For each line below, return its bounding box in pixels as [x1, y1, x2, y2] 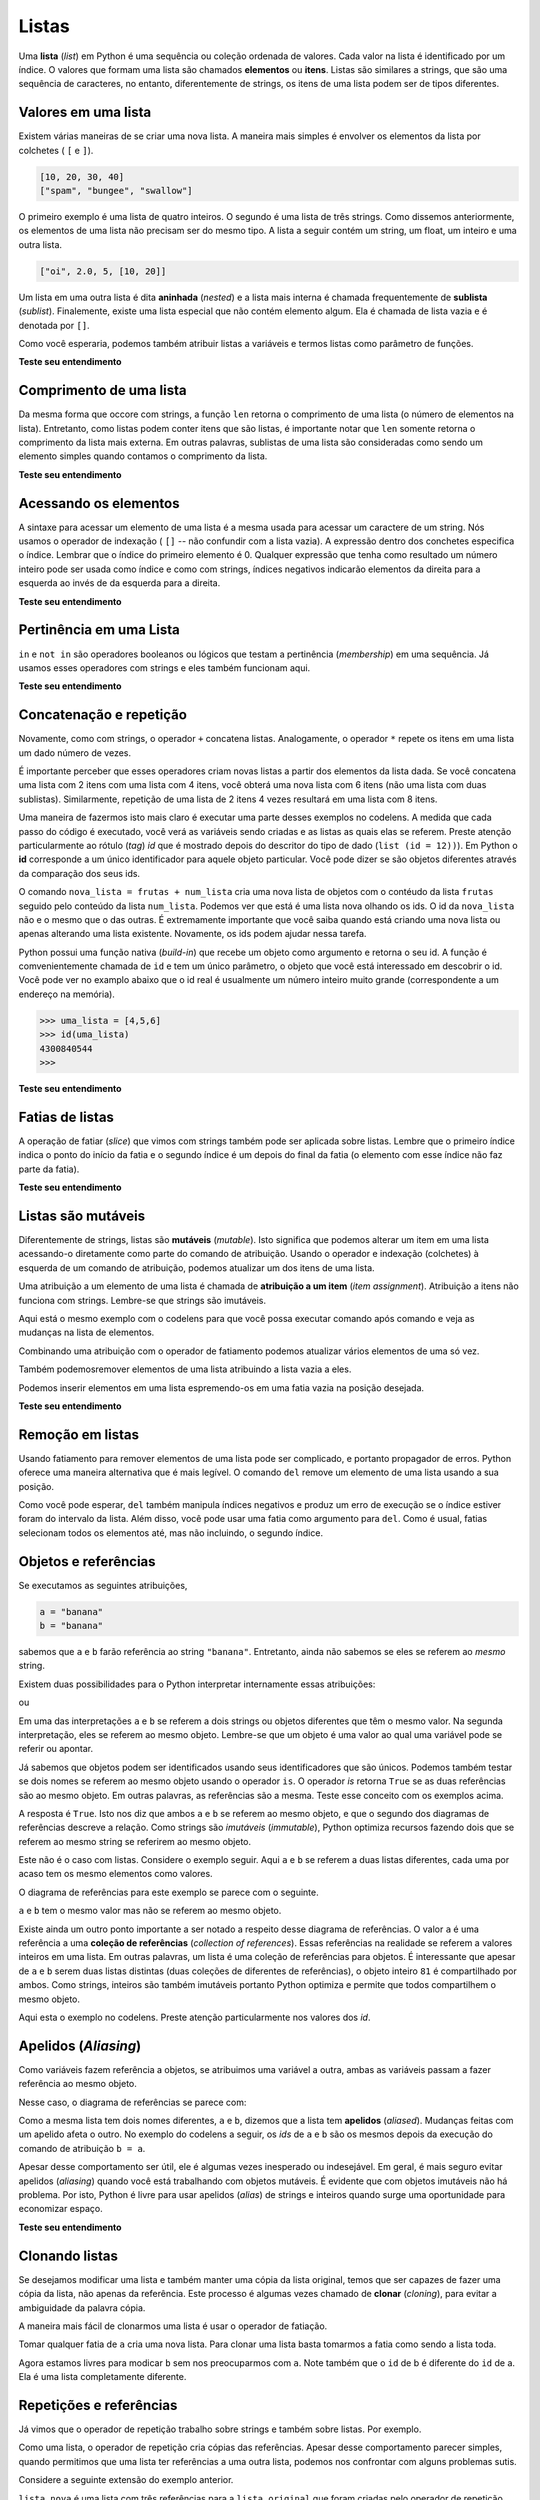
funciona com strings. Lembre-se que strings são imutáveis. [18, 1294, 267, 1306]
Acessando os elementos [18, 495, 180, 512]
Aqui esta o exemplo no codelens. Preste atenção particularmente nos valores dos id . [18, 2011, 371, 2023]
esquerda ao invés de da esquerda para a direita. [18, 577, 221, 589]
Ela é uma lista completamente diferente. [18, 2371, 187, 2383]
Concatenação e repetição [18, 706, 187, 724]
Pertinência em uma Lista [18, 621, 180, 639]
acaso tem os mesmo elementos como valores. [18, 1868, 214, 1880]
